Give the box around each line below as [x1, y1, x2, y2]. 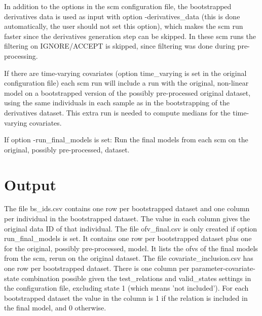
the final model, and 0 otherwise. [4, 302, 106, 313]
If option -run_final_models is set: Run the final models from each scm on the [4, 134, 248, 145]
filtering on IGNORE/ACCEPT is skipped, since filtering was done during [4, 41, 235, 51]
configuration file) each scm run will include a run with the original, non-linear [4, 77, 249, 88]
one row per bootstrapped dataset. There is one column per [4, 263, 190, 273]
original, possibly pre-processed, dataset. [4, 144, 130, 154]
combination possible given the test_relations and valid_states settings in [21, 272, 251, 283]
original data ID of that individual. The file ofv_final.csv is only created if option [4, 223, 257, 233]
